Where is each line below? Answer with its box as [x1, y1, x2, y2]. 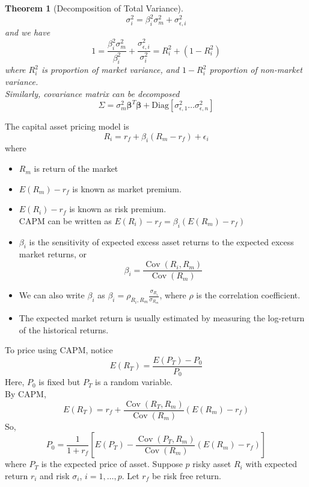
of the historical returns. [19, 323, 109, 336]
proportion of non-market [209, 63, 302, 76]
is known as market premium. [72, 182, 182, 195]
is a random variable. [95, 375, 173, 388]
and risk [40, 469, 70, 482]
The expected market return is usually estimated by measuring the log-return [19, 312, 305, 324]
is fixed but [38, 375, 81, 388]
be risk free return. [151, 469, 221, 482]
